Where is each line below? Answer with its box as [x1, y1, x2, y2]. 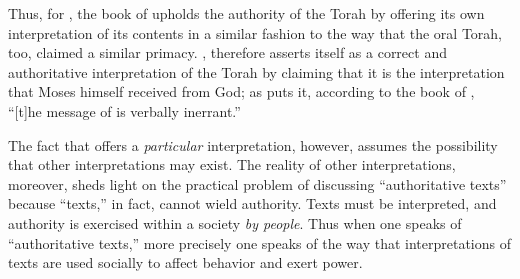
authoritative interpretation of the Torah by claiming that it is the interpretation [8, 61, 505, 82]
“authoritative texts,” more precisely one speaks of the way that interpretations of [8, 232, 512, 253]
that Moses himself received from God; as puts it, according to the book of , [8, 81, 475, 102]
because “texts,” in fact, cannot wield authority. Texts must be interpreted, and [8, 193, 497, 214]
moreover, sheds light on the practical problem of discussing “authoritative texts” [8, 173, 507, 194]
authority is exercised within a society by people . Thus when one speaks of [8, 212, 462, 233]
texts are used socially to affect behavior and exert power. [8, 252, 363, 273]
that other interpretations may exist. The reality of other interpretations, [8, 154, 456, 175]
